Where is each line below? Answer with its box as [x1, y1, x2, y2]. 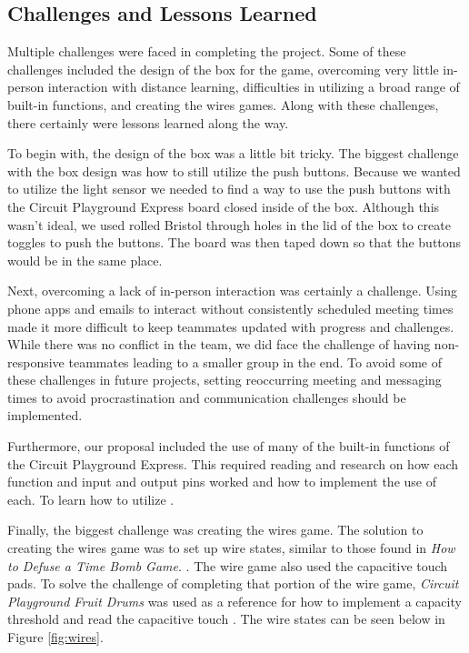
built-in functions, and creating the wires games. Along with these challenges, [7, 95, 439, 114]
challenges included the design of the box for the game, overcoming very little [7, 59, 439, 78]
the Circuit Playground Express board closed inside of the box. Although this [7, 196, 440, 216]
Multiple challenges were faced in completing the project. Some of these [7, 42, 406, 61]
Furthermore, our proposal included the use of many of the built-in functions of [7, 437, 450, 456]
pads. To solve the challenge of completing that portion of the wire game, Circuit [7, 574, 459, 593]
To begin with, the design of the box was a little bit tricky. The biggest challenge [7, 144, 459, 163]
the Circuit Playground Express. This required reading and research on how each [7, 454, 459, 473]
